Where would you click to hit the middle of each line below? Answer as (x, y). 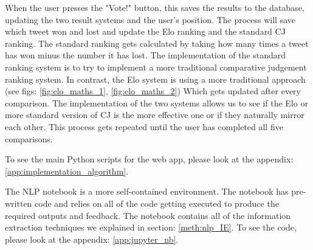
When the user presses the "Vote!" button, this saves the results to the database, (155, 7)
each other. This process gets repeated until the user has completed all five (144, 126)
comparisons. (29, 138)
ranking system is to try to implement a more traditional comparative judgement (156, 67)
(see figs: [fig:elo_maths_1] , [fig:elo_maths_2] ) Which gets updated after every (153, 91)
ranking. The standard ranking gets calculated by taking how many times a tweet (157, 43)
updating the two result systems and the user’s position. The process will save (150, 19)
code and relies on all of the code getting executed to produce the (157, 203)
